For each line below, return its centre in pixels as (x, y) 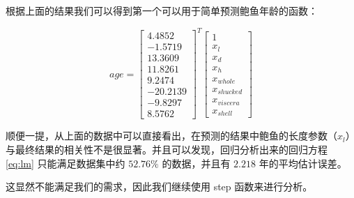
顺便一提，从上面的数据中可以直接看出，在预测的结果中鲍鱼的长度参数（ (171, 136)
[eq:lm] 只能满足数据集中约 (66, 163)
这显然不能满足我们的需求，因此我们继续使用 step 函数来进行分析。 (159, 186)
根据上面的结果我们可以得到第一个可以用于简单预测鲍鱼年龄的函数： (162, 10)
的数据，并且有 (196, 163)
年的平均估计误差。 (303, 163)
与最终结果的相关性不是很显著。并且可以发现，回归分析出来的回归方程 (167, 149)
